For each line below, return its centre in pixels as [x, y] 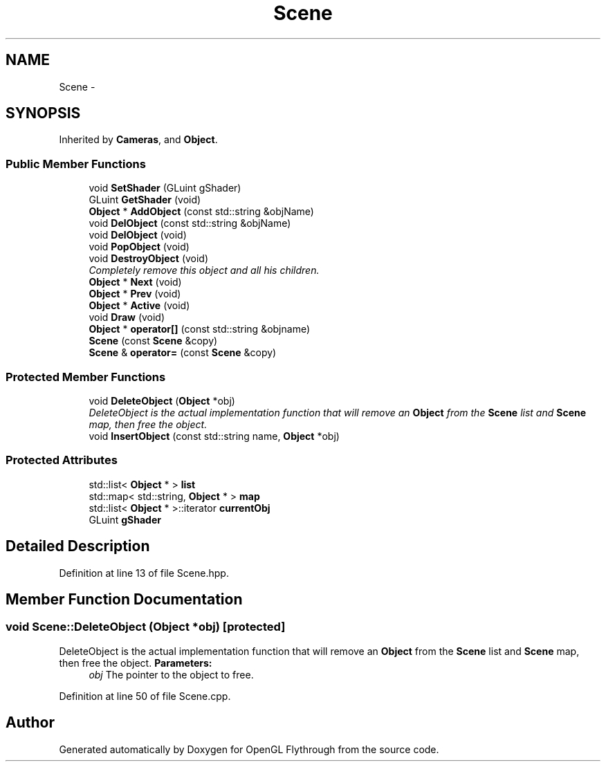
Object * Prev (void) [135, 294]
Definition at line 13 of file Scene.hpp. [144, 573]
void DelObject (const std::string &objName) [190, 223]
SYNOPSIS [43, 113]
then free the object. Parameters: [136, 663]
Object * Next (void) [135, 282]
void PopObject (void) [139, 247]
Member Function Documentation [124, 599]
